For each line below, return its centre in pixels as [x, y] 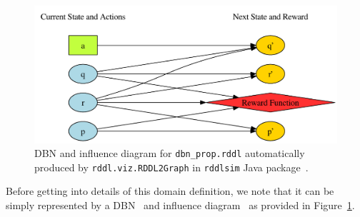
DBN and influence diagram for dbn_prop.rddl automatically [170, 153]
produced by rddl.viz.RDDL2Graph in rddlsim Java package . [171, 167]
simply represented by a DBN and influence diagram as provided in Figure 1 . [180, 205]
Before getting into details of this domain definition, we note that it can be [170, 191]
